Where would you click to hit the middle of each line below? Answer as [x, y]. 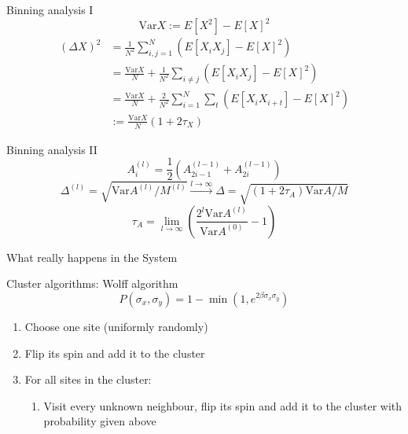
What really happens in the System [92, 257]
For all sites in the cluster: [88, 379]
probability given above [100, 421]
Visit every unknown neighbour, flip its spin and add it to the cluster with [223, 405]
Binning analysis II [52, 149]
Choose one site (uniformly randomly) [116, 326]
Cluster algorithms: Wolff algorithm [92, 283]
